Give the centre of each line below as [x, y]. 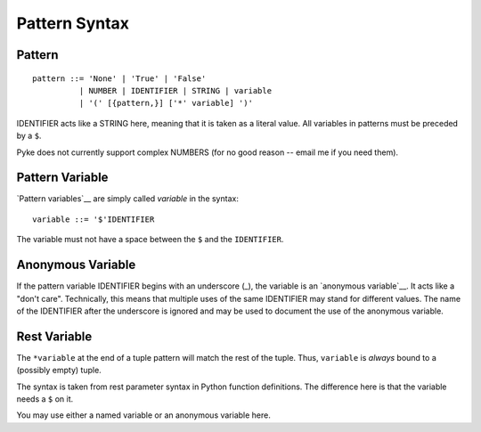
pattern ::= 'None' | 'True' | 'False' [119, 78]
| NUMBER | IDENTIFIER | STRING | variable [175, 90]
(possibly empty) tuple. [59, 371]
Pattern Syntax [73, 23]
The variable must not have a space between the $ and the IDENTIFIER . [150, 240]
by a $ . [29, 136]
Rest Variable [54, 336]
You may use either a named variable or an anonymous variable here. [144, 415]
